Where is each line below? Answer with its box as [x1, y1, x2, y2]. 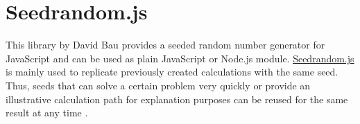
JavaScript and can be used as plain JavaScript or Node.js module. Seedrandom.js [6, 51, 354, 65]
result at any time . [6, 105, 88, 120]
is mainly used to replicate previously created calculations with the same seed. [6, 64, 338, 79]
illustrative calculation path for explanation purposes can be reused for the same [6, 91, 348, 106]
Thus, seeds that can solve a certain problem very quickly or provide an [6, 78, 311, 92]
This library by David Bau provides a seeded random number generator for [6, 37, 325, 52]
